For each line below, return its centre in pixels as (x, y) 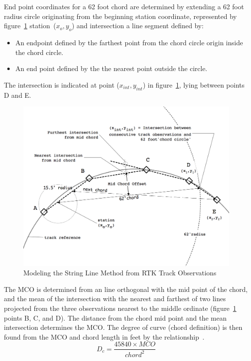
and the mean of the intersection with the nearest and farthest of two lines (115, 298)
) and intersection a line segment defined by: (138, 26)
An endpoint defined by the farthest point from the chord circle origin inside (129, 42)
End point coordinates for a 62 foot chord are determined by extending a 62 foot (124, 6)
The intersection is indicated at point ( (62, 84)
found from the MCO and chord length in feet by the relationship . (104, 336)
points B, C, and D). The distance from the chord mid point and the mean (115, 317)
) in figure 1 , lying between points (194, 84)
